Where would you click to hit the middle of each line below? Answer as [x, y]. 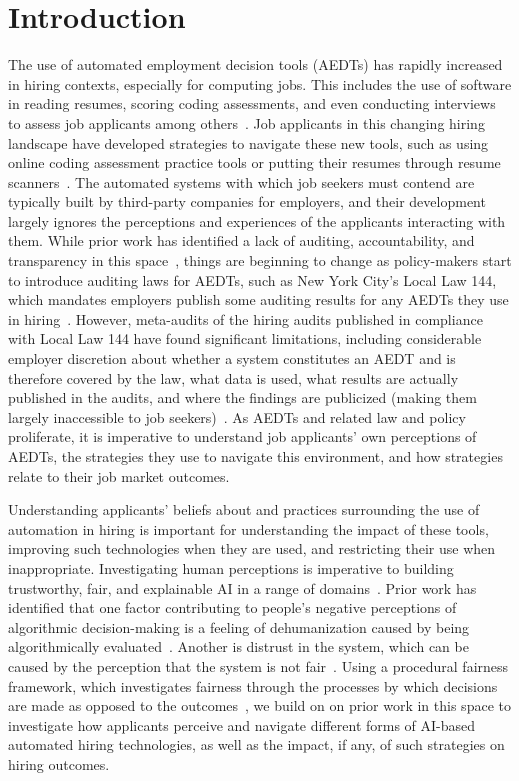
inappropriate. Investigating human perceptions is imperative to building [231, 567]
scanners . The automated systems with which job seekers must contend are [241, 181]
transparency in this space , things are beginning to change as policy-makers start [260, 260]
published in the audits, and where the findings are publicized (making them [242, 397]
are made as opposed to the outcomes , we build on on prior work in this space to [259, 705]
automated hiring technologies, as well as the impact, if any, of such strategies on [256, 744]
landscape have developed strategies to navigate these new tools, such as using [248, 142]
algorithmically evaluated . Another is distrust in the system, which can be [238, 646]
